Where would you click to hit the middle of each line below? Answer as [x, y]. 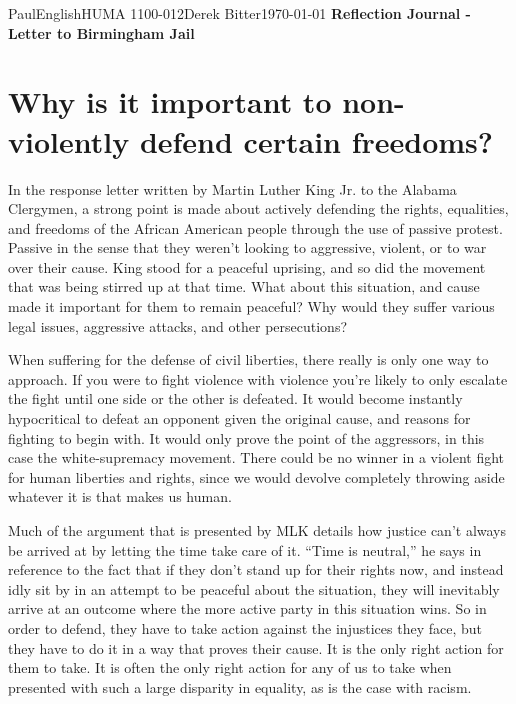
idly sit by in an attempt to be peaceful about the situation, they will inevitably [254, 588]
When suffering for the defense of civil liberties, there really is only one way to [248, 359]
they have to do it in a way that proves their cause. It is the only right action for [256, 647]
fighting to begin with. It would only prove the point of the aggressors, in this [246, 437]
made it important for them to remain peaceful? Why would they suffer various [251, 306]
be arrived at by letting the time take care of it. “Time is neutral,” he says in [245, 549]
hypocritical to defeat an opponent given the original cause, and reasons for [239, 418]
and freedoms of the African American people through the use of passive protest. [255, 227]
